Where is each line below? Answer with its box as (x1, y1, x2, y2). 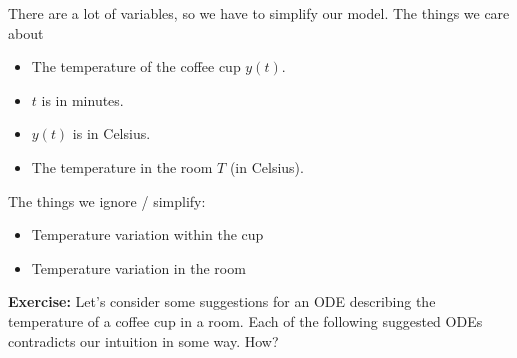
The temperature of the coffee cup (31, 56, 241, 77)
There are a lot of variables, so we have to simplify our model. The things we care (8, 3, 510, 23)
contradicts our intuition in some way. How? (8, 330, 279, 351)
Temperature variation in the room (31, 257, 246, 278)
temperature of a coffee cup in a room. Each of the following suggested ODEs (8, 310, 483, 331)
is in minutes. (41, 89, 124, 110)
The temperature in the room (31, 156, 213, 177)
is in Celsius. (72, 123, 151, 144)
